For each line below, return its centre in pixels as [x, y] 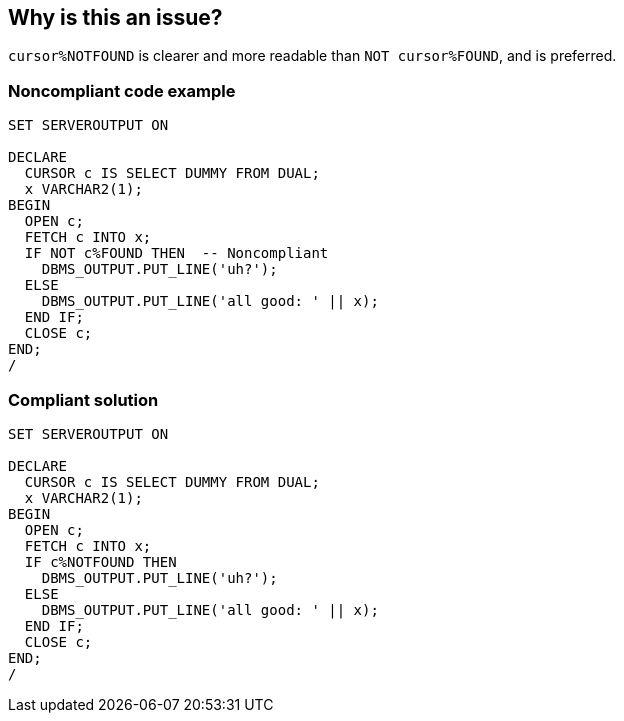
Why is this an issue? [115, 17]
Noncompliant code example [122, 90]
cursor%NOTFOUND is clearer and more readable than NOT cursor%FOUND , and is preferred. [312, 56]
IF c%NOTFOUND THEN [100, 561]
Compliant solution [83, 399]
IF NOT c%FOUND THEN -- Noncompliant [176, 253]
